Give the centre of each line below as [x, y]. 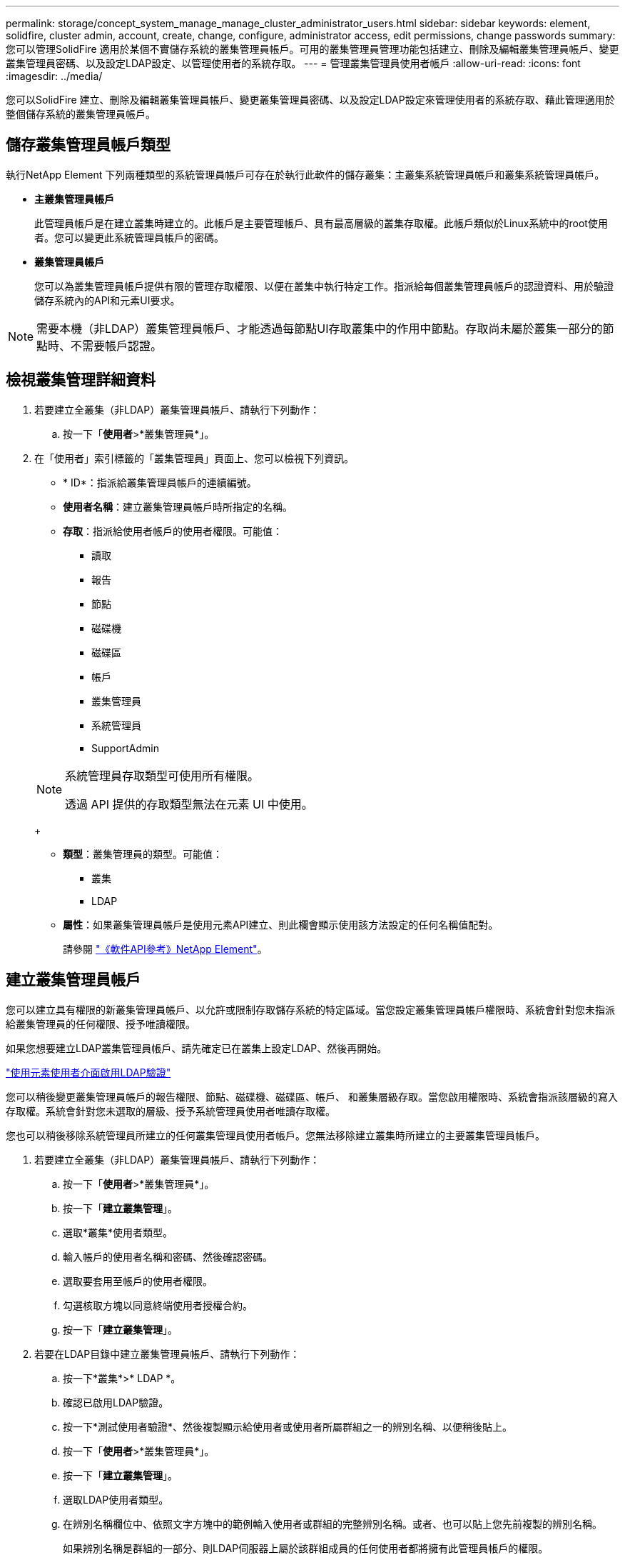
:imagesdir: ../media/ [54, 76]
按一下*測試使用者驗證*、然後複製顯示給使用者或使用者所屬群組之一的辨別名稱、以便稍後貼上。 [288, 1426]
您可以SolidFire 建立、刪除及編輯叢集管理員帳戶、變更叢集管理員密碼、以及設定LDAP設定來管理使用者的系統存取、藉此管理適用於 [310, 100]
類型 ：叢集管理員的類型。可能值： [143, 854]
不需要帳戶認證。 [117, 345]
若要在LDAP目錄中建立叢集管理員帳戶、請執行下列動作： [167, 1354]
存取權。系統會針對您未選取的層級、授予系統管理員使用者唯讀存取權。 [171, 1111]
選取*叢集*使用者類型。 [118, 1232]
